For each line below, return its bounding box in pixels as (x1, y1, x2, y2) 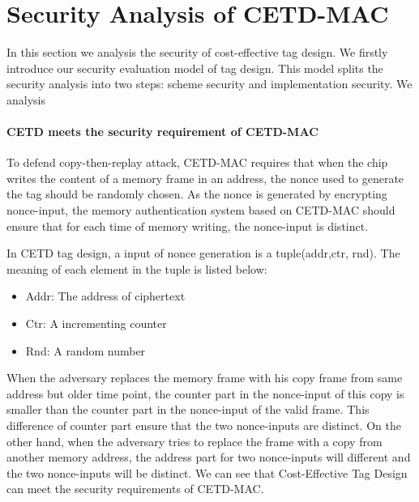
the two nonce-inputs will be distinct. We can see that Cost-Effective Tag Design (6, 464, 408, 481)
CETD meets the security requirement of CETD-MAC (6, 123, 319, 140)
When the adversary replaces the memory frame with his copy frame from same (6, 369, 403, 386)
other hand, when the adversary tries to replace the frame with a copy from (6, 432, 383, 449)
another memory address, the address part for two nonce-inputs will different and (6, 449, 411, 466)
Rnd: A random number (25, 342, 146, 359)
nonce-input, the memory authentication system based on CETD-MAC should (6, 202, 395, 219)
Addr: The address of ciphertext (25, 287, 186, 304)
